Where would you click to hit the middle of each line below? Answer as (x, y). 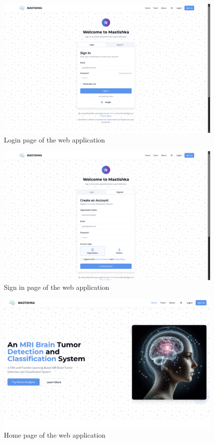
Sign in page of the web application (57, 287)
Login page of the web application (54, 139)
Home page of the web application (55, 435)
